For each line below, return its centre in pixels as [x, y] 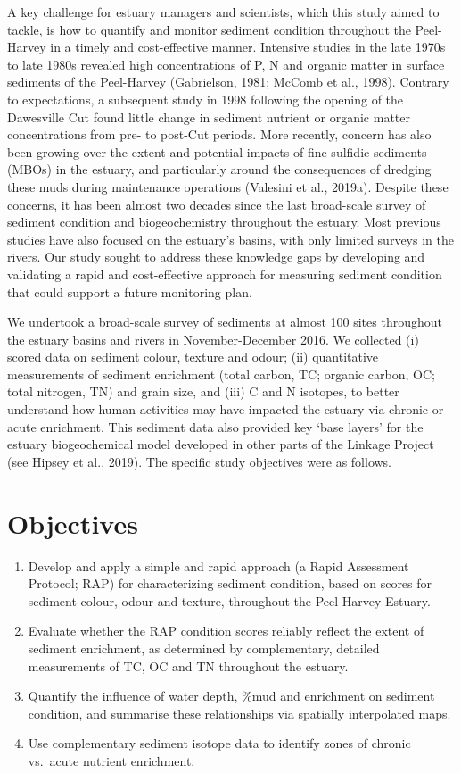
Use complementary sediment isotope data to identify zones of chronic [219, 743]
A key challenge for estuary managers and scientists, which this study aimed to [223, 12]
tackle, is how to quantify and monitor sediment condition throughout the [209, 29]
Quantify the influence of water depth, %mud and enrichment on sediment [231, 696]
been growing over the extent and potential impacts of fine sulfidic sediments [217, 151]
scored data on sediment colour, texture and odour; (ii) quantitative [193, 357]
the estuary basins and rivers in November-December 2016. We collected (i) [213, 339]
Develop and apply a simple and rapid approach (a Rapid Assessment [218, 565]
